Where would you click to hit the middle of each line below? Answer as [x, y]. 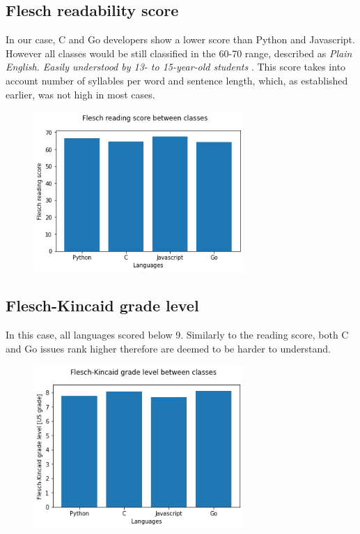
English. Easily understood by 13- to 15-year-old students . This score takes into [176, 67]
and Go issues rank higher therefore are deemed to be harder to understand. [169, 348]
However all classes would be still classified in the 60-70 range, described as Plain [179, 53]
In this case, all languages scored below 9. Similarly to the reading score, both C [177, 335]
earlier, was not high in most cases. [80, 94]
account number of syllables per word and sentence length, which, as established [177, 80]
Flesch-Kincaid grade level [102, 305]
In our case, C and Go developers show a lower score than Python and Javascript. [180, 39]
